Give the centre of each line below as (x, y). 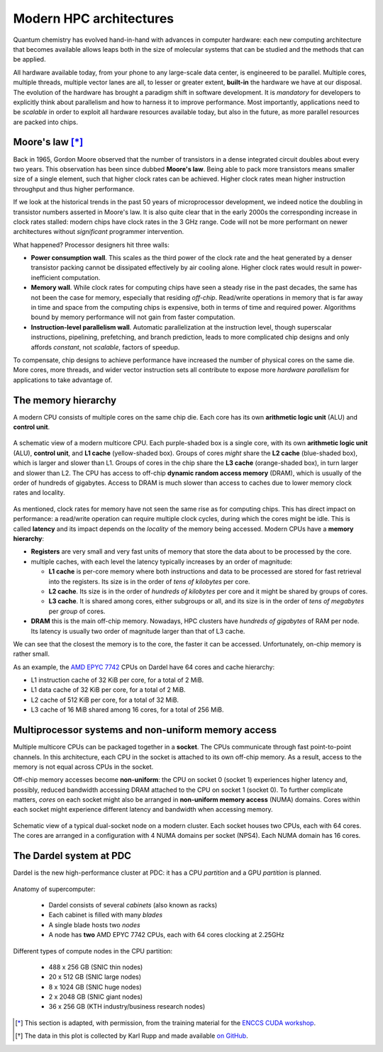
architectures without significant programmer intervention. (99, 232)
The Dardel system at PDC (72, 856)
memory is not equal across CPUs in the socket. (83, 766)
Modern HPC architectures (94, 18)
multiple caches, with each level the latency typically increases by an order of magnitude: (162, 561)
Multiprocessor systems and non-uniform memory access (145, 730)
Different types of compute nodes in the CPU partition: (93, 951)
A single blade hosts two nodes (95, 924)
